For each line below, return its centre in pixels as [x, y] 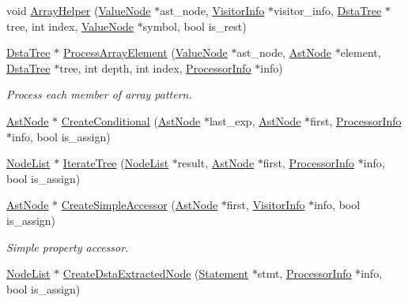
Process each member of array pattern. [99, 94]
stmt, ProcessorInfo [304, 273]
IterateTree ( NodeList [116, 163]
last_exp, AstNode [255, 120]
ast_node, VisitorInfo [212, 10]
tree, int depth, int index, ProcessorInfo [155, 67]
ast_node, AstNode [284, 52]
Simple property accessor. [68, 247]
